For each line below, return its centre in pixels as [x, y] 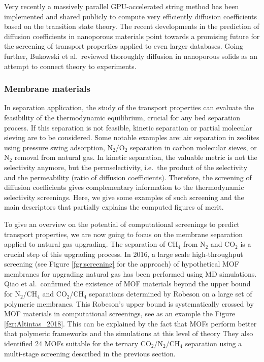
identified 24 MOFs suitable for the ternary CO [78, 343]
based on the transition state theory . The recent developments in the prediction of [132, 26]
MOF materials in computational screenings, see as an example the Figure [120, 314]
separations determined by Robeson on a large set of [171, 294]
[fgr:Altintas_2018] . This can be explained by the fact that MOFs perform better [130, 323]
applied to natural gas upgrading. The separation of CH [91, 244]
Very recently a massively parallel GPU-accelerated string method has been [122, 6]
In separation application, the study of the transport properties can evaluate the [129, 107]
